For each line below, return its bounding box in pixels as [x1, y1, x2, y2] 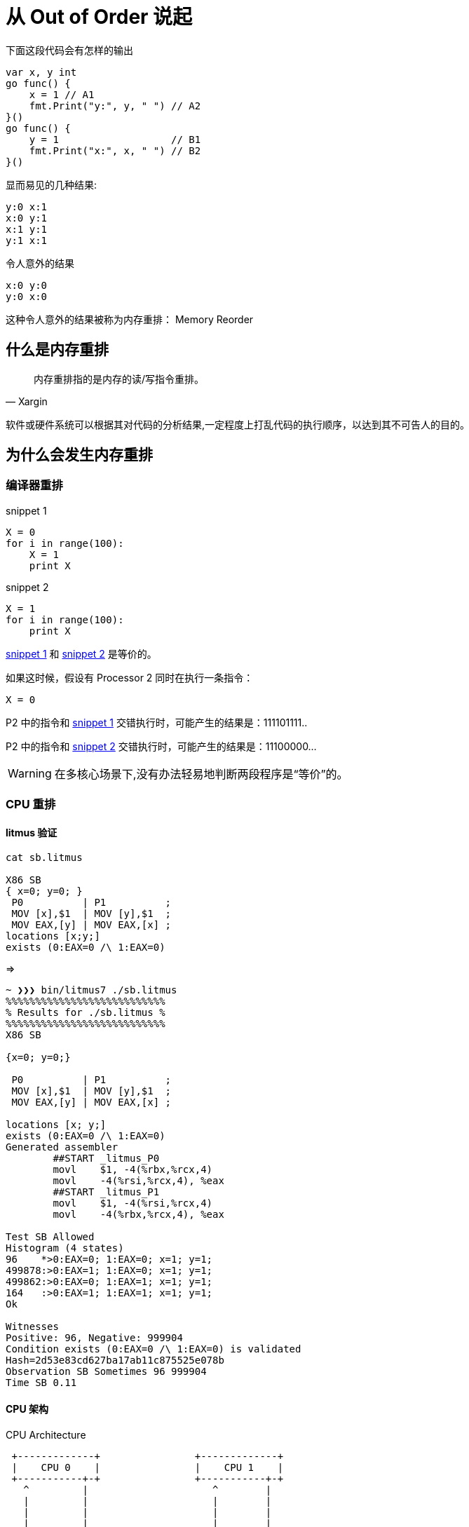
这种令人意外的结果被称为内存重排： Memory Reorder [6, 313, 254, 325]
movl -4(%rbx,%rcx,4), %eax [53, 1209, 224, 1221]
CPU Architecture [6, 1428, 86, 1441]
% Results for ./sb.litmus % [6, 1007, 165, 1019]
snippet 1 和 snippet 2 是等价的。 [6, 647, 157, 660]
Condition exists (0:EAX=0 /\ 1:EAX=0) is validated [6, 1343, 301, 1355]
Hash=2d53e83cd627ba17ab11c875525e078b [6, 1355, 224, 1366]
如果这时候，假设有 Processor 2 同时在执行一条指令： [6, 671, 254, 684]
